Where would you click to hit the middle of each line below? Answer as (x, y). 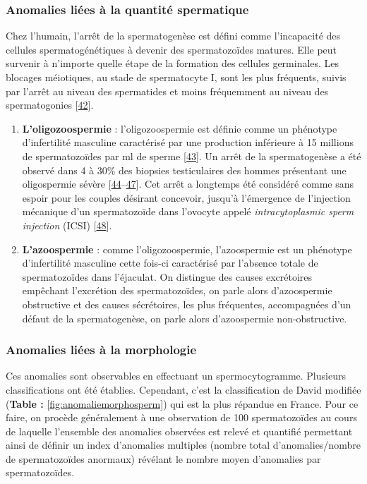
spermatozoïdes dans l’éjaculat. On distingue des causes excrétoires (167, 276)
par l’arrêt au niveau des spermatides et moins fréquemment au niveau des (167, 91)
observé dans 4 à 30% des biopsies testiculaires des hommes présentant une (184, 170)
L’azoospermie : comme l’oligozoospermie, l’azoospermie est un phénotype (187, 249)
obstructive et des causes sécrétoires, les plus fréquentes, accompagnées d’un (187, 304)
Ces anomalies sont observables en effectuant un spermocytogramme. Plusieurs (176, 376)
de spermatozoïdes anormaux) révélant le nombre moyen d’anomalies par (163, 458)
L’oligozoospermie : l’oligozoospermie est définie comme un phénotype (180, 128)
